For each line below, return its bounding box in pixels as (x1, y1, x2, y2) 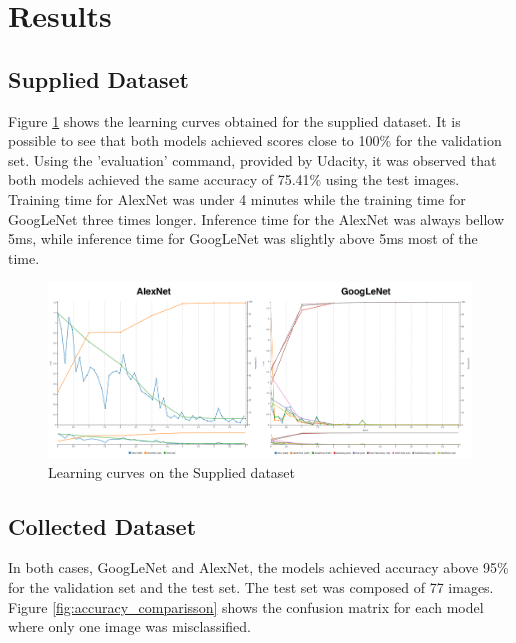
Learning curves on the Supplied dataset (48, 461, 296, 482)
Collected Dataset (8, 510, 197, 541)
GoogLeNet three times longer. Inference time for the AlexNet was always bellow (8, 208, 505, 229)
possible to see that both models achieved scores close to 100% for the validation (8, 130, 502, 151)
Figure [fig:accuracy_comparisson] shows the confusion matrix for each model (8, 596, 484, 617)
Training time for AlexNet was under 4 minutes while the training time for (8, 188, 466, 209)
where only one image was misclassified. (8, 616, 251, 637)
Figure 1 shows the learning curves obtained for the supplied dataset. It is (8, 110, 461, 131)
